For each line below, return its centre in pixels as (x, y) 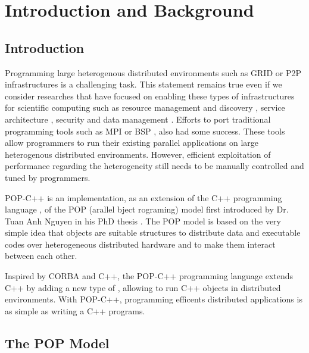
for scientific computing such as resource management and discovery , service (145, 107)
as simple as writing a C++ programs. (75, 310)
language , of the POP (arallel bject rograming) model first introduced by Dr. (147, 209)
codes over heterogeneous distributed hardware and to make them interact (140, 244)
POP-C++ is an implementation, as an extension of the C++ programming (143, 197)
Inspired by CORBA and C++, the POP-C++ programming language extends (149, 276)
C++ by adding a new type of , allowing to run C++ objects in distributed (143, 287)
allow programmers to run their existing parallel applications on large (132, 143)
